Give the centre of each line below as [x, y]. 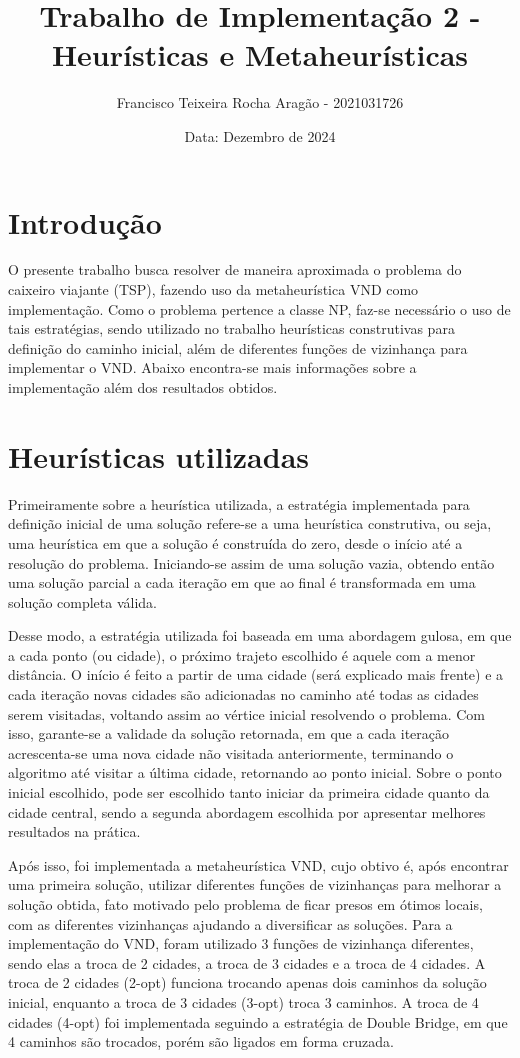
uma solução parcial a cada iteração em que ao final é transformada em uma [242, 582]
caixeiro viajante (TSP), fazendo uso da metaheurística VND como [213, 289]
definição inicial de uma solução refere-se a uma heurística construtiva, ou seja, [250, 523]
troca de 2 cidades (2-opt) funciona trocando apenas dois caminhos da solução [247, 982]
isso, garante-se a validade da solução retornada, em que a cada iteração [229, 733]
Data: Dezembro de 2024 [260, 135]
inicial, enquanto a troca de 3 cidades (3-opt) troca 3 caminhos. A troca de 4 [243, 1001]
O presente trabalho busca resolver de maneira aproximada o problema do [235, 269]
